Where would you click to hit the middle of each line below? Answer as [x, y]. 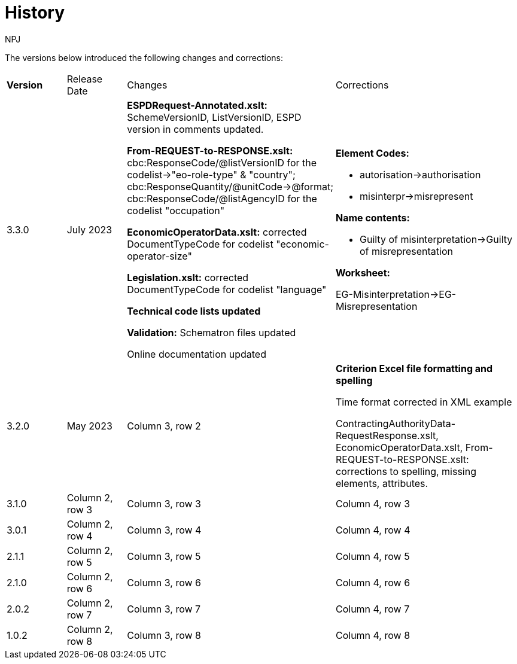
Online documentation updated [197, 354]
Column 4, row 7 [372, 609]
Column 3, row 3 [164, 503]
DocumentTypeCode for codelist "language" [227, 289]
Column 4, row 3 [373, 503]
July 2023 [89, 229]
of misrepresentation [406, 251]
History [35, 13]
